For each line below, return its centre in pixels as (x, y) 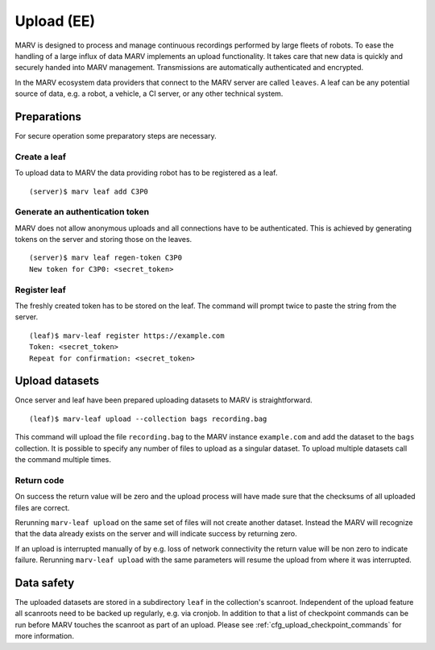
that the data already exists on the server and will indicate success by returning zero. (156, 534)
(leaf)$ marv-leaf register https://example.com (127, 335)
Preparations (48, 117)
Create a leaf (40, 156)
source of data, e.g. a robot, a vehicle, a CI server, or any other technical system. (149, 94)
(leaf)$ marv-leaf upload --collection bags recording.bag (148, 419)
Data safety (45, 583)
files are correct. (42, 507)
